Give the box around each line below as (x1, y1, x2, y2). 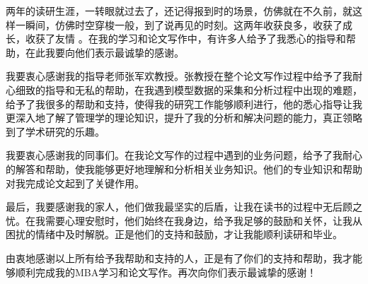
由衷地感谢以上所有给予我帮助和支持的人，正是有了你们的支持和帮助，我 (6, 250, 343, 265)
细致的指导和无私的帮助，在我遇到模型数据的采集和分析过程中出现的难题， (15, 82, 362, 97)
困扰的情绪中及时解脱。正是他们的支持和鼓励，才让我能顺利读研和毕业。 (6, 227, 343, 242)
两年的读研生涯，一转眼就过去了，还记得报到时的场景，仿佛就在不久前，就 (6, 4, 352, 18)
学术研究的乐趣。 (25, 124, 105, 138)
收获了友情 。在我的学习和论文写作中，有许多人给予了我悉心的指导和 (25, 31, 346, 46)
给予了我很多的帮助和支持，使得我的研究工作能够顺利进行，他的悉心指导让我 (6, 96, 362, 111)
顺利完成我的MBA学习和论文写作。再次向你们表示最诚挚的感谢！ (15, 264, 317, 279)
